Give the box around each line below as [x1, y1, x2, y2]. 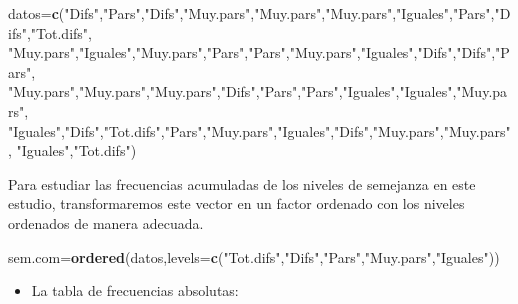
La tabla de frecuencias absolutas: [31, 280, 239, 301]
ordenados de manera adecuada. [8, 212, 204, 233]
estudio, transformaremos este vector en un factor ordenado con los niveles [8, 193, 465, 214]
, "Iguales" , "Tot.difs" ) [8, 140, 137, 161]
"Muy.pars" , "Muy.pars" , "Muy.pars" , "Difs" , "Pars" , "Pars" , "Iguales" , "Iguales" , [8, 81, 457, 102]
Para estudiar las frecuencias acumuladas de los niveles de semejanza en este [8, 173, 476, 194]
